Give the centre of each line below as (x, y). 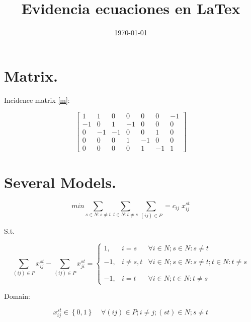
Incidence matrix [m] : (37, 100)
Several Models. (60, 182)
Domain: (17, 296)
